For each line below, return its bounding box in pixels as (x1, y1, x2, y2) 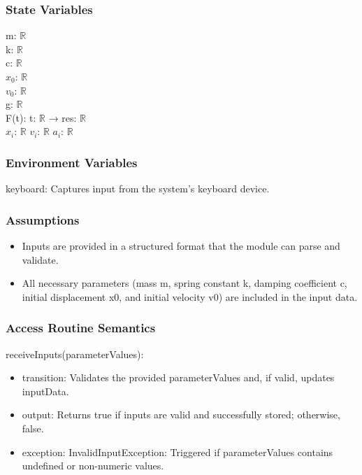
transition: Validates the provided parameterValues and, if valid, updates (22, 370, 335, 385)
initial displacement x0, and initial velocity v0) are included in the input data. (22, 289, 358, 304)
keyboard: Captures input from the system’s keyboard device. (6, 181, 270, 196)
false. (22, 420, 44, 435)
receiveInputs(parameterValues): (6, 346, 144, 361)
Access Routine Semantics (6, 319, 156, 336)
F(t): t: (6, 110, 36, 125)
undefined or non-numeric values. (22, 458, 164, 473)
